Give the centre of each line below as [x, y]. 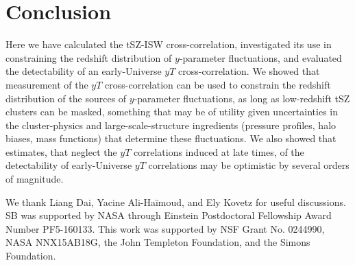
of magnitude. [35, 179]
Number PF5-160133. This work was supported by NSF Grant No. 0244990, [165, 228]
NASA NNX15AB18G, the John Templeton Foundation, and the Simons [158, 242]
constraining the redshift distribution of [89, 57]
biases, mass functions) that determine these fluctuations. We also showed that [171, 138]
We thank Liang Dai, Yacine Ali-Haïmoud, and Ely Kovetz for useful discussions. [176, 201]
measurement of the [47, 84]
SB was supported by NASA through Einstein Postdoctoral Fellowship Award [169, 215]
